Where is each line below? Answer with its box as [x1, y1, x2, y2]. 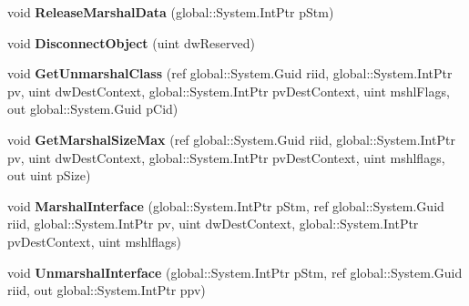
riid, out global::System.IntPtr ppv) [7, 280, 206, 300]
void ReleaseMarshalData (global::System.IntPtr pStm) [7, 3, 334, 21]
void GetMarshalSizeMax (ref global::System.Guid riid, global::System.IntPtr [7, 129, 455, 148]
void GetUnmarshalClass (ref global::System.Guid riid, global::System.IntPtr [7, 64, 453, 83]
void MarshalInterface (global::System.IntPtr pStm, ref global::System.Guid [7, 196, 444, 215]
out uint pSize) [7, 166, 91, 185]
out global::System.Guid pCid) [7, 99, 178, 118]
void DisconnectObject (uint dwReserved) [7, 33, 255, 52]
